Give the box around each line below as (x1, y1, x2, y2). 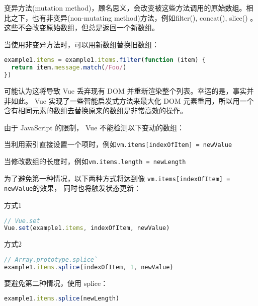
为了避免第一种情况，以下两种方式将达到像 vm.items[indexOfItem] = (4, 173, 230, 183)
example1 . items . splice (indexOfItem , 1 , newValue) (4, 263, 174, 271)
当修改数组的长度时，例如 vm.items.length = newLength (4, 156, 186, 167)
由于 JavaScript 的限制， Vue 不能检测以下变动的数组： (4, 122, 185, 132)
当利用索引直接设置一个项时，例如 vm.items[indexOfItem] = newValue (4, 139, 232, 149)
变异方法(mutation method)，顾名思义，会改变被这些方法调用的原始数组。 (4, 3, 246, 13)
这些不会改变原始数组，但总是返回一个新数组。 (4, 22, 159, 33)
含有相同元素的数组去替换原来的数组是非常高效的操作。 (4, 105, 187, 116)
